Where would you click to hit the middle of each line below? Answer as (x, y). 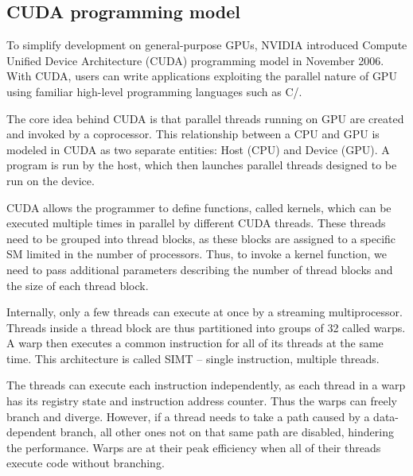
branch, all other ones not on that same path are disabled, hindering (227, 432)
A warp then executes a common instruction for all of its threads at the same (195, 343)
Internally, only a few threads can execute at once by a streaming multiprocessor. (205, 312)
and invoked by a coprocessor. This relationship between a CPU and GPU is (193, 134)
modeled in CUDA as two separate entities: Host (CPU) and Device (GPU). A (198, 149)
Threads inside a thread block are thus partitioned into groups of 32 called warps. (206, 327)
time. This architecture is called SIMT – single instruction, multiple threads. (193, 358)
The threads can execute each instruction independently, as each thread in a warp (206, 385)
